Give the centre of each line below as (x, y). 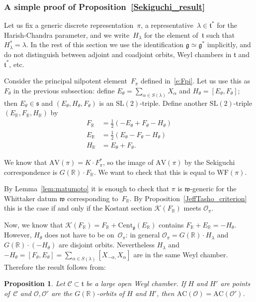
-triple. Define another (174, 103)
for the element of (171, 35)
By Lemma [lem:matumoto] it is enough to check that (87, 189)
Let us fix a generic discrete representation (69, 25)
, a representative (167, 25)
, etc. (17, 64)
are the (62, 293)
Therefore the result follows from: (55, 266)
